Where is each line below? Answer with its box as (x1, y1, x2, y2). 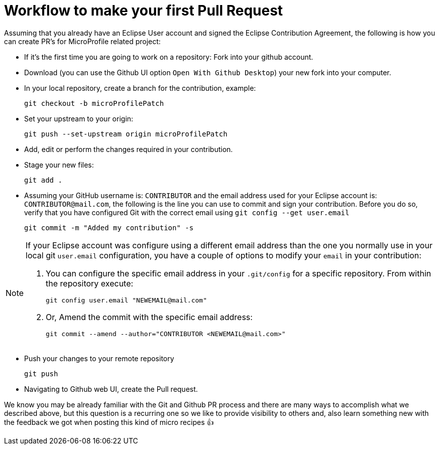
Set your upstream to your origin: (24, 114, 134, 123)
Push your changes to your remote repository (24, 354, 174, 363)
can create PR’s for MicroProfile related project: (4, 37, 161, 46)
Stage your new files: (24, 160, 94, 169)
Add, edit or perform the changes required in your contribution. (24, 144, 233, 154)
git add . (24, 176, 62, 184)
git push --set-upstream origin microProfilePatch (24, 129, 228, 138)
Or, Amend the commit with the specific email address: (46, 312, 253, 322)
